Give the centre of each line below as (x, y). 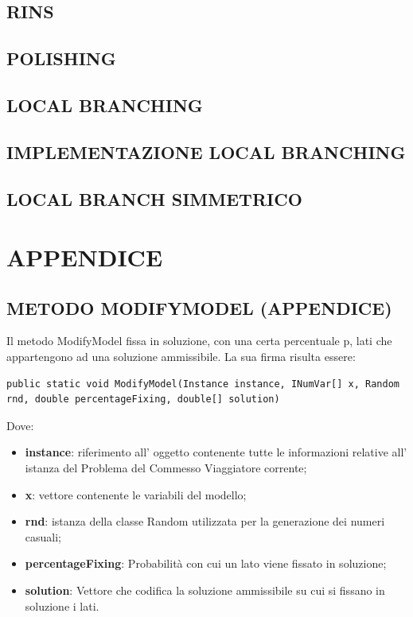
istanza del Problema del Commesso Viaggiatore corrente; (166, 468)
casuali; (43, 536)
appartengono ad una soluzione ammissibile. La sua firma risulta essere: (181, 357)
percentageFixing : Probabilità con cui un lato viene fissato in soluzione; (206, 563)
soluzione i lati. (62, 605)
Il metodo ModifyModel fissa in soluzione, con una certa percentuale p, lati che (199, 341)
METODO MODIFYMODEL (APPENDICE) (199, 307)
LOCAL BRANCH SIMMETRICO (154, 198)
